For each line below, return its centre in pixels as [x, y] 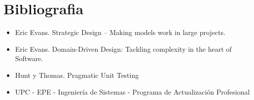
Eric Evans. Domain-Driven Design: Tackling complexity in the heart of [123, 49]
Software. [29, 58]
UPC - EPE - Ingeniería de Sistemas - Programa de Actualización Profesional [132, 91]
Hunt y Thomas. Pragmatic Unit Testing [77, 75]
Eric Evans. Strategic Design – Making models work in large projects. [120, 32]
